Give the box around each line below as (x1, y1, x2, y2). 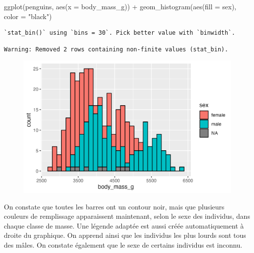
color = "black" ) (4, 11, 52, 21)
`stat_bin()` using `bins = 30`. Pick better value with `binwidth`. (4, 29, 235, 37)
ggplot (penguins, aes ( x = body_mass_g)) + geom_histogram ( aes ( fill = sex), (4, 1, 236, 11)
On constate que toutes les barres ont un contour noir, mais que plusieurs (4, 201, 225, 211)
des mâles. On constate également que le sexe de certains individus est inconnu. (4, 239, 243, 250)
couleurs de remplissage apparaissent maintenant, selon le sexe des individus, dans (4, 211, 250, 221)
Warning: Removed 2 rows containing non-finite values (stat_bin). (4, 46, 229, 53)
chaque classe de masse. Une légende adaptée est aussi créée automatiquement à (4, 220, 244, 230)
